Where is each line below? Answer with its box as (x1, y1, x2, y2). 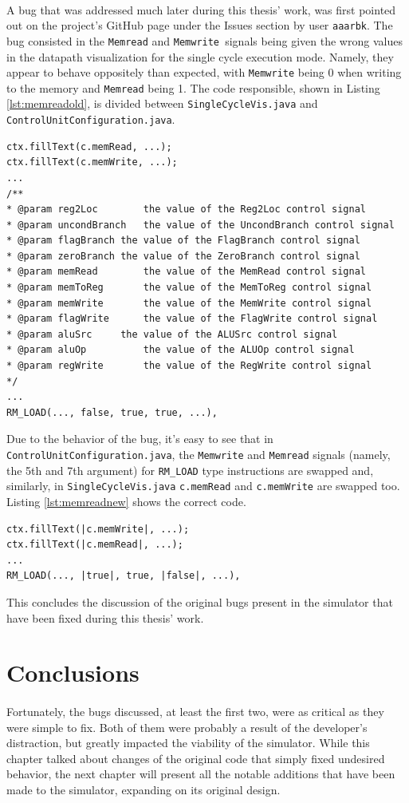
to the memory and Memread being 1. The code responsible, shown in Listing (6, 79, 380, 96)
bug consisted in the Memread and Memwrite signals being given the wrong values (6, 32, 403, 49)
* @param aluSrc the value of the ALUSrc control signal (6, 328, 338, 340)
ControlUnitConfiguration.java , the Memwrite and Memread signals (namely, (6, 446, 391, 462)
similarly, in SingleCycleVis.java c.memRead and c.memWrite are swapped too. (6, 477, 400, 494)
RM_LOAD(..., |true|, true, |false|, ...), (6, 570, 241, 582)
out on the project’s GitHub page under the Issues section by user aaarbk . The (6, 17, 393, 34)
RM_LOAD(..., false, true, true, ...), (6, 406, 218, 418)
